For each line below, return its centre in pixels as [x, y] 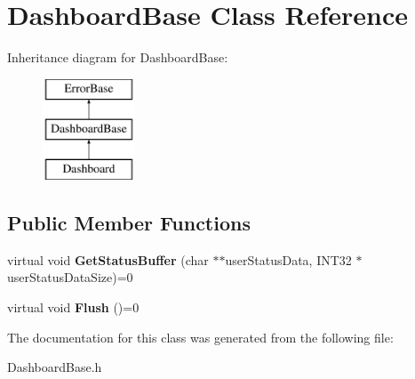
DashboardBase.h [55, 367]
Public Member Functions [129, 223]
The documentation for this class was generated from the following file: [200, 337]
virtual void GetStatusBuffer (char [108, 259]
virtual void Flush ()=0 [73, 307]
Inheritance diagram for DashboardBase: [118, 57]
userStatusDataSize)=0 [70, 277]
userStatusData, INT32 [288, 259]
